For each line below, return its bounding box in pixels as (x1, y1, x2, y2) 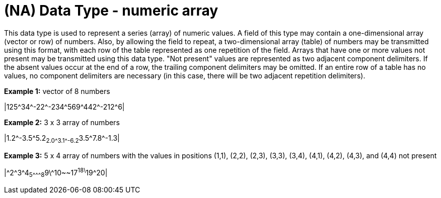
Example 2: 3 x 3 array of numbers (4, 118, 120, 127)
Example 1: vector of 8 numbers (4, 86, 110, 95)
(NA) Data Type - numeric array (4, 2, 218, 19)
